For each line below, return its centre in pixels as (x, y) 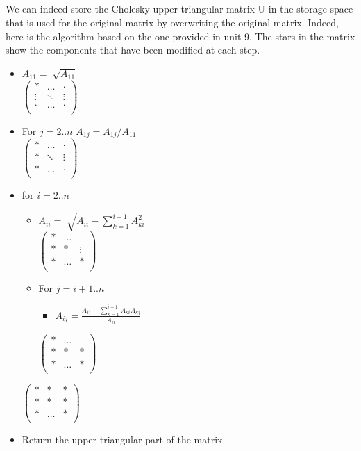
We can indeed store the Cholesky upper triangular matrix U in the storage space (179, 9)
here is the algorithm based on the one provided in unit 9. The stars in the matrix (180, 36)
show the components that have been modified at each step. (133, 50)
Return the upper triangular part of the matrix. (124, 439)
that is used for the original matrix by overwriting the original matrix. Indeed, (172, 22)
